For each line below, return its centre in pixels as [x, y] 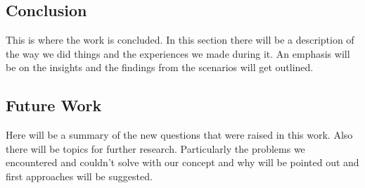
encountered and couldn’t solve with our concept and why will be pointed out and [182, 162]
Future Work [54, 105]
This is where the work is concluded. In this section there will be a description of [180, 40]
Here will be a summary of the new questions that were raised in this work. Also [179, 135]
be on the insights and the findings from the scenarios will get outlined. [160, 67]
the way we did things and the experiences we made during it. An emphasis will [178, 53]
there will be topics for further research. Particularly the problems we [155, 148]
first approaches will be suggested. [79, 176]
